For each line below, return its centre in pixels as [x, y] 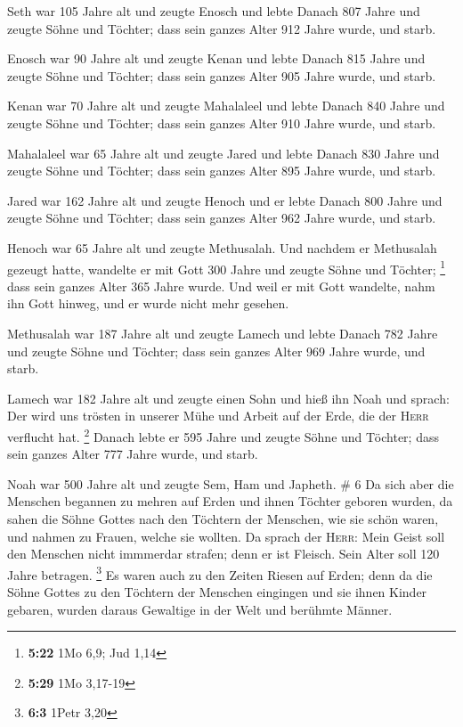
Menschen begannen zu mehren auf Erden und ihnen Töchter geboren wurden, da [230, 501]
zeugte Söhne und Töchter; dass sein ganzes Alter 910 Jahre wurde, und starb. [222, 123]
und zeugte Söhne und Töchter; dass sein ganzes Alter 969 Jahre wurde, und [216, 351]
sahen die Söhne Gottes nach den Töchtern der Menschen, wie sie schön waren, [223, 518]
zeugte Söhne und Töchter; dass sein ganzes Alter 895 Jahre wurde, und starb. [222, 171]
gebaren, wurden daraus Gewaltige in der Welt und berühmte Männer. [200, 609]
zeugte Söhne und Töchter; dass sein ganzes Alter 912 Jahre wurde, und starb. [222, 28]
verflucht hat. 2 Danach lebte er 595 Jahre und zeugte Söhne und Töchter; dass [223, 435]
